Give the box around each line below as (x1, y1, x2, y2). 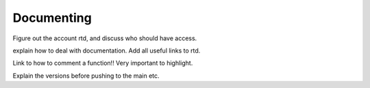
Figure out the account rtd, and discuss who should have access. (12, 34, 197, 42)
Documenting (12, 10, 92, 25)
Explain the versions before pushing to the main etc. (12, 72, 160, 80)
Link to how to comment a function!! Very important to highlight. (12, 59, 193, 68)
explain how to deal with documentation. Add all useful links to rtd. (12, 46, 201, 55)
